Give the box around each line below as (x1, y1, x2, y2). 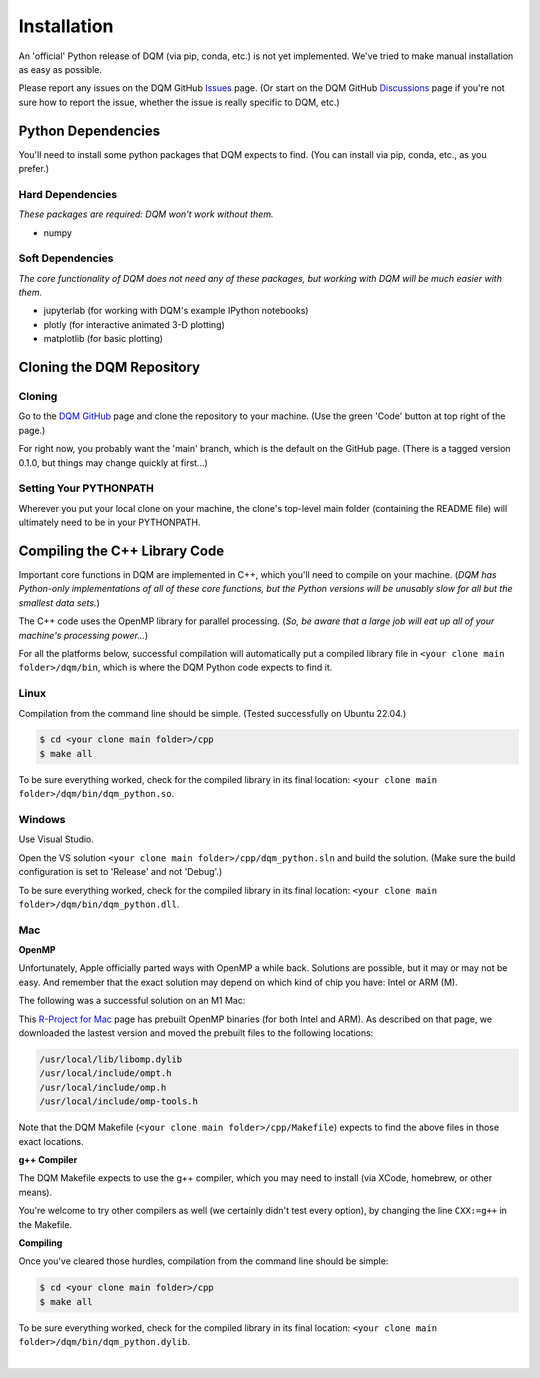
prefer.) (18, 163, 50, 175)
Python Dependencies (18, 122, 160, 139)
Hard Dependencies (18, 187, 118, 201)
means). (18, 1186, 53, 1198)
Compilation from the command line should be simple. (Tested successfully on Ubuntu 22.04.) (18, 707, 407, 719)
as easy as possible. (18, 63, 103, 75)
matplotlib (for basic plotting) (43, 333, 164, 345)
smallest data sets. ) (18, 596, 100, 609)
